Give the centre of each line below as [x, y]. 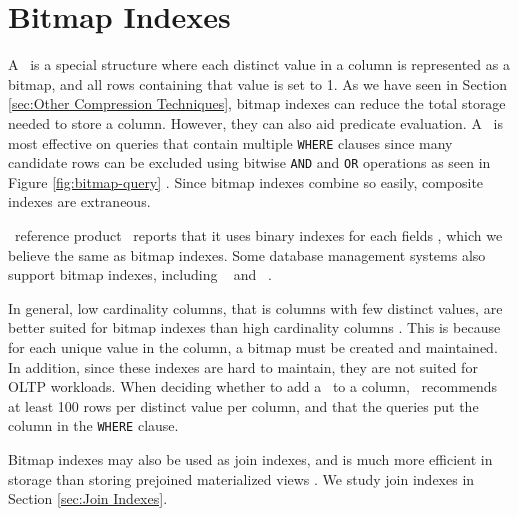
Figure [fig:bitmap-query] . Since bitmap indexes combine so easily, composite [246, 181]
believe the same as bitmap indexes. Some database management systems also [247, 254]
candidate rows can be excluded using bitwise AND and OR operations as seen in [249, 162]
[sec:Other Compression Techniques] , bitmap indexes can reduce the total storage [257, 103]
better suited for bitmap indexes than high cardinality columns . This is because [254, 327]
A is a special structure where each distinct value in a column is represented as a [259, 64]
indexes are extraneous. [79, 201]
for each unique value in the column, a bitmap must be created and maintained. [253, 346]
